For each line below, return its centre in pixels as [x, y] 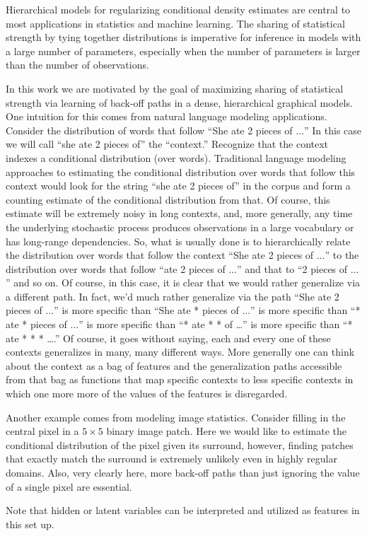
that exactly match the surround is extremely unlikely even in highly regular [171, 459]
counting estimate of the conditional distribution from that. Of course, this [168, 199]
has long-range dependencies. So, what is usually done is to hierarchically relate [178, 241]
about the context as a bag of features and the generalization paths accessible [174, 365]
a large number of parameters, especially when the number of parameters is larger [183, 51]
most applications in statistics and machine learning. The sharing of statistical [175, 23]
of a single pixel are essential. [69, 486]
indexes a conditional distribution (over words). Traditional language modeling [176, 157]
